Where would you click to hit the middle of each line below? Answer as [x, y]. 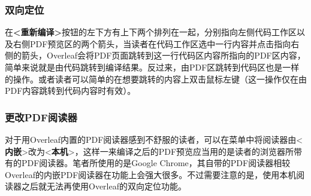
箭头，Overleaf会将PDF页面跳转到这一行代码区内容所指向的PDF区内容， [163, 55]
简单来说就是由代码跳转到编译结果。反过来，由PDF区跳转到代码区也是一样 [152, 67]
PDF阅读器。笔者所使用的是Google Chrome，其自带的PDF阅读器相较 [156, 163]
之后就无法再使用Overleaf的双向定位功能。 [104, 186]
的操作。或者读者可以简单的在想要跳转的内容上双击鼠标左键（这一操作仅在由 [156, 79]
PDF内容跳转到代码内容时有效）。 [70, 91]
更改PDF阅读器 [41, 117]
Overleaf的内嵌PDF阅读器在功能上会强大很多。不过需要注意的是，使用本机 [151, 174]
